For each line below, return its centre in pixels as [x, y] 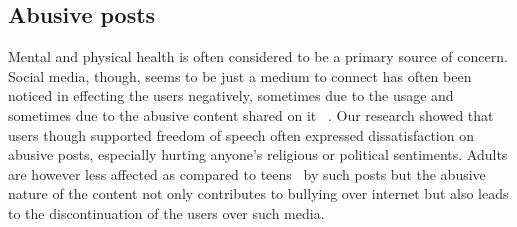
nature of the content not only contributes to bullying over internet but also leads [258, 193]
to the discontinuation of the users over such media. [166, 212]
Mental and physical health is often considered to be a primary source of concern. [258, 56]
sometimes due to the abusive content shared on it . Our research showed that [251, 114]
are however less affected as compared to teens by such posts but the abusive [247, 173]
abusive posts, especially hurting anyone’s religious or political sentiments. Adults [258, 154]
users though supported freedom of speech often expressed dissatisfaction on [241, 134]
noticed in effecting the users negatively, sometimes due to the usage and [231, 95]
